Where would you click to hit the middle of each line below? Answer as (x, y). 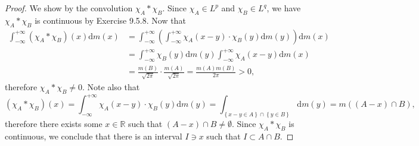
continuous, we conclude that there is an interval (94, 136)
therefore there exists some (54, 124)
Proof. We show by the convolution (69, 8)
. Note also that (111, 87)
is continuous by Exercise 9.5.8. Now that (110, 20)
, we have (284, 8)
